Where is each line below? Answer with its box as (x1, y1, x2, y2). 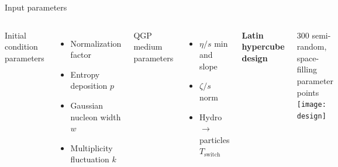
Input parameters (5, 1, 67, 13)
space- (296, 51, 319, 64)
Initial (5, 29, 26, 41)
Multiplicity (70, 141, 113, 154)
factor (70, 48, 92, 61)
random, (296, 40, 327, 53)
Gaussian (70, 99, 104, 111)
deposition (70, 79, 108, 92)
